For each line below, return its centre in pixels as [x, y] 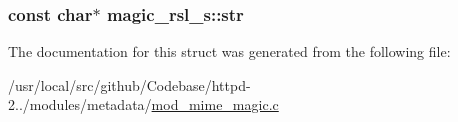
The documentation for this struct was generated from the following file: [229, 51]
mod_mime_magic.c [215, 104]
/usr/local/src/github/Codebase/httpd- [129, 84]
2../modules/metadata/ [80, 104]
